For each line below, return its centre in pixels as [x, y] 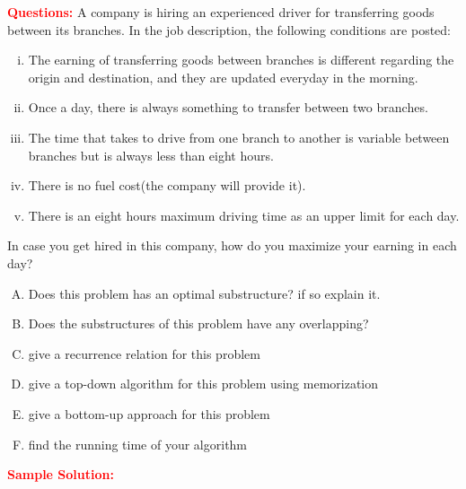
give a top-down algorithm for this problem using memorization [203, 384]
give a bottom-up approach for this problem [149, 413]
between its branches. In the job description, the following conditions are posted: [229, 29]
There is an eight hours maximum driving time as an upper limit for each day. [244, 215]
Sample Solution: [61, 474]
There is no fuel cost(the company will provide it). [167, 185]
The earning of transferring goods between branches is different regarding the [241, 60]
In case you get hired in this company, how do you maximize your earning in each [232, 245]
